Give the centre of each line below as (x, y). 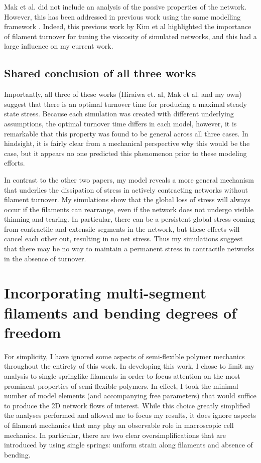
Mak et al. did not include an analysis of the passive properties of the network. (125, 7)
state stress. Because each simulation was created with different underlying (119, 114)
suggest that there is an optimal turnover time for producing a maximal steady (125, 104)
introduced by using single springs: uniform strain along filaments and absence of (128, 445)
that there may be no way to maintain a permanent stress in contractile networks (129, 249)
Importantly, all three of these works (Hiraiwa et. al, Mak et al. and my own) (123, 94)
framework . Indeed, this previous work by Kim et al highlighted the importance (128, 26)
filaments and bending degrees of (120, 312)
